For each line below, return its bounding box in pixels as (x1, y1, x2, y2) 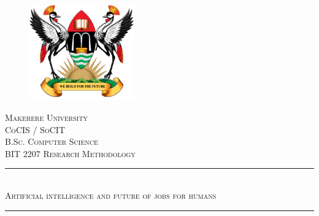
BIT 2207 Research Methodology (5, 147, 136, 160)
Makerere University (5, 110, 88, 123)
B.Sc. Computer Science (5, 135, 98, 148)
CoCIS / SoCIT (5, 123, 65, 136)
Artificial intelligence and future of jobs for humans (5, 188, 217, 201)
